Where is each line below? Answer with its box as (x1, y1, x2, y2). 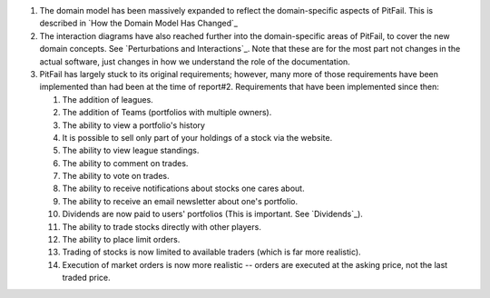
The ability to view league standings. (62, 145, 200, 156)
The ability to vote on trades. (62, 171, 170, 182)
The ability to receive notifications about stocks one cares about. (62, 183, 305, 194)
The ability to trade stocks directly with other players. (62, 221, 262, 232)
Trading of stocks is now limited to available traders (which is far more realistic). (62, 246, 362, 258)
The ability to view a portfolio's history (62, 119, 206, 131)
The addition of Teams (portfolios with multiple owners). (62, 107, 272, 118)
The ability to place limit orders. (62, 234, 181, 245)
